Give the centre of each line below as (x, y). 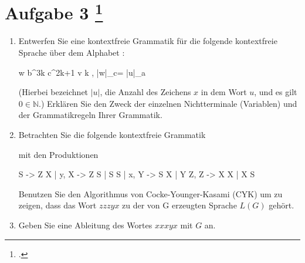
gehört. (282, 205)
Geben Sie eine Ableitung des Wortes (85, 225)
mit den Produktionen (58, 154)
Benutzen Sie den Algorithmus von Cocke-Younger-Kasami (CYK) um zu (150, 193)
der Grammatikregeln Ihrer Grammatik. (90, 115)
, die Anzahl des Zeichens (145, 92)
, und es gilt (276, 92)
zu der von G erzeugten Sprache (179, 205)
